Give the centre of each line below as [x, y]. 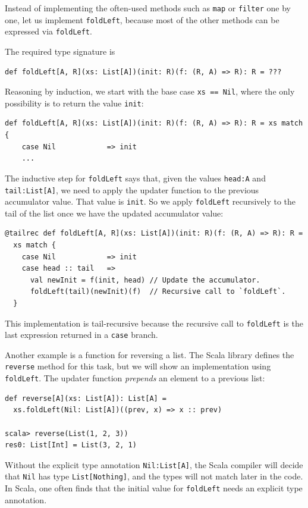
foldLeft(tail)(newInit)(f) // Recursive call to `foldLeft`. [158, 292]
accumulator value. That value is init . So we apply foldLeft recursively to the [150, 201]
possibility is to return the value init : [74, 103]
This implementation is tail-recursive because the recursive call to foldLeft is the [154, 323]
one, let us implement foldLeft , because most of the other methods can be [142, 19]
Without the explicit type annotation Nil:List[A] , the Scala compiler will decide [154, 464]
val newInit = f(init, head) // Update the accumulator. [145, 280]
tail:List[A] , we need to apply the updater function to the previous [132, 189]
